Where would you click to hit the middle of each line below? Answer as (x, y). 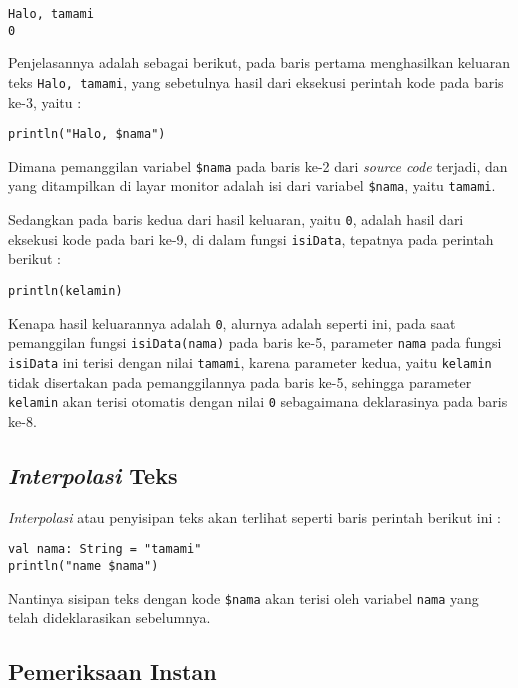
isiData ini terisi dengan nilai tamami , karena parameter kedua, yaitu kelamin (250, 362)
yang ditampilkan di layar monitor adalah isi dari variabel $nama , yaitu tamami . (252, 185)
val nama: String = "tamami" (105, 549)
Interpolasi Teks (93, 474)
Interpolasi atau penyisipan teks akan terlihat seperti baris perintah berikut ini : (254, 516)
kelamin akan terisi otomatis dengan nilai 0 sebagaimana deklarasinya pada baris (258, 401)
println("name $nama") (83, 565)
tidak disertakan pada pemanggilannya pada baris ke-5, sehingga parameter (240, 381)
